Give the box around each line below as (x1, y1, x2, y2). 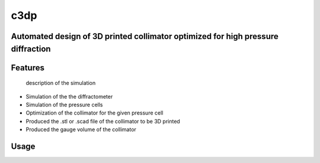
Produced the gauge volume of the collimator (25, 126, 136, 133)
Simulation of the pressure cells (25, 101, 103, 108)
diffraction (11, 44, 51, 54)
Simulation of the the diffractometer (25, 93, 113, 100)
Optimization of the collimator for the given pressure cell (25, 109, 164, 116)
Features (11, 63, 44, 73)
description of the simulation (25, 80, 96, 87)
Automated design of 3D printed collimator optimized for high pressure (11, 31, 279, 41)
